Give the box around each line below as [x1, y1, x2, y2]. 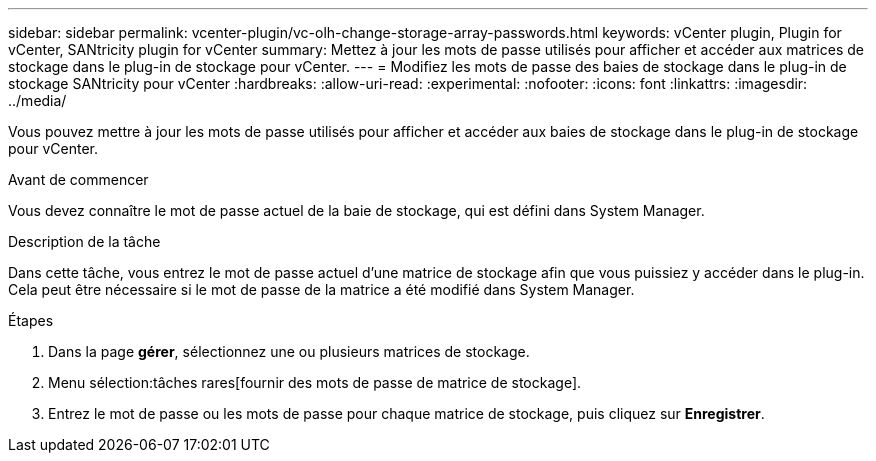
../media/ [8, 92, 67, 109]
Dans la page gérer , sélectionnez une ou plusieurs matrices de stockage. [48, 343, 530, 360]
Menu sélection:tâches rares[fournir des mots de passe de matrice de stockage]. [48, 374, 582, 391]
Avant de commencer [8, 171, 149, 188]
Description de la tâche [8, 233, 161, 250]
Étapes [8, 312, 54, 329]
